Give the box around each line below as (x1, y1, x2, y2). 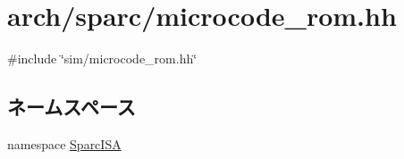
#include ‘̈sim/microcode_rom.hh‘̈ (7, 49, 198, 68)
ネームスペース (7, 93, 136, 121)
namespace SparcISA (7, 134, 122, 153)
